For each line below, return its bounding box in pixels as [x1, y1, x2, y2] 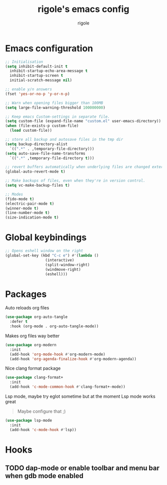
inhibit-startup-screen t [9, 73, 64, 78]
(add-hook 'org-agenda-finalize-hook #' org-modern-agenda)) [9, 356, 137, 361]
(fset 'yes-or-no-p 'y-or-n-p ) [5, 91, 70, 96]
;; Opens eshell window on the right [5, 248, 83, 253]
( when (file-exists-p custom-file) [5, 123, 79, 128]
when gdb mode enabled [5, 472, 83, 480]
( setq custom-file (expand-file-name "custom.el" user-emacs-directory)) [5, 119, 162, 124]
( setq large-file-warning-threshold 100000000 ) [5, 105, 106, 110]
